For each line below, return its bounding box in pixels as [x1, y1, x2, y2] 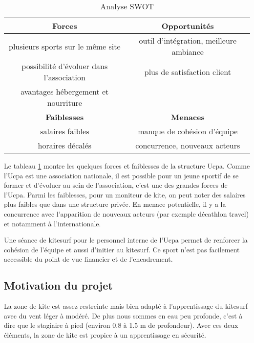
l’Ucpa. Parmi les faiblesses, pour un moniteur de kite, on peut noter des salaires [4, 189, 246, 199]
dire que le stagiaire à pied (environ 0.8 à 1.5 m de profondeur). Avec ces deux [4, 320, 238, 330]
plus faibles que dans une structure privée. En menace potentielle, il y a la [4, 199, 226, 209]
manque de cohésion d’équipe [138, 125, 238, 137]
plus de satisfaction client [144, 66, 231, 77]
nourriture [47, 97, 82, 108]
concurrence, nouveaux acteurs [135, 140, 240, 151]
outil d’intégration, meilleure [139, 35, 237, 46]
